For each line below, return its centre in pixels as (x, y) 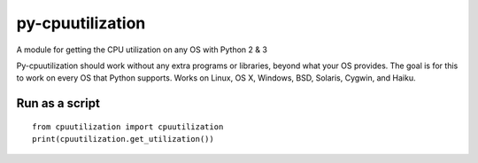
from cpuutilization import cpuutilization (128, 127)
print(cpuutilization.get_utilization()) (123, 139)
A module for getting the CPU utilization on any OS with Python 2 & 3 (142, 50)
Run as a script (58, 103)
